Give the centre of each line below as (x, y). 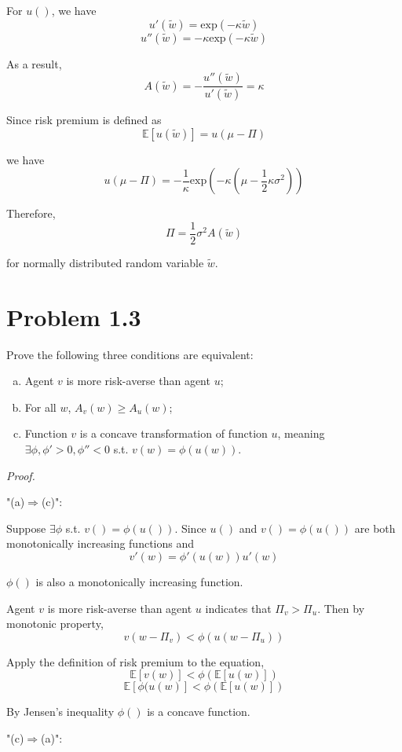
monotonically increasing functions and (100, 543)
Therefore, (31, 213)
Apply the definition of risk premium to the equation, (135, 661)
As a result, (34, 63)
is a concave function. (199, 712)
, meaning (301, 433)
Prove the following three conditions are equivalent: (130, 354)
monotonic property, (55, 624)
